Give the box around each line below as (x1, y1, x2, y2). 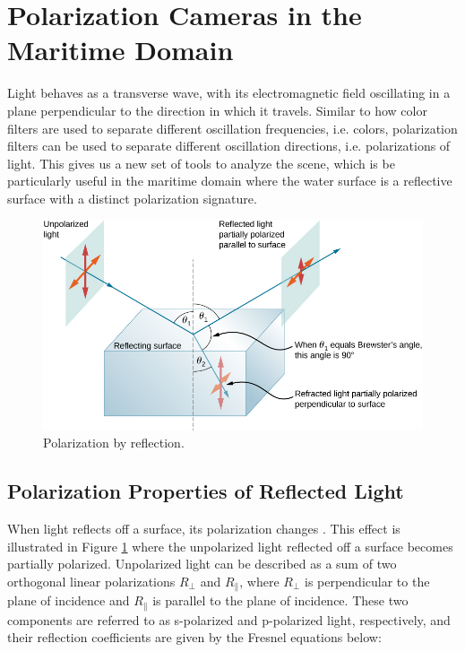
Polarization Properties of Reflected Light (7, 477, 404, 505)
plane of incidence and (7, 591, 130, 610)
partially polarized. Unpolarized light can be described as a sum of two (7, 554, 397, 573)
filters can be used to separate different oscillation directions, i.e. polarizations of (7, 136, 451, 155)
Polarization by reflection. (43, 433, 185, 452)
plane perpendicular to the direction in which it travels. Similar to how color (7, 100, 427, 119)
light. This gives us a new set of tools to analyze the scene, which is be (7, 153, 395, 172)
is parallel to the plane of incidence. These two (152, 591, 409, 610)
